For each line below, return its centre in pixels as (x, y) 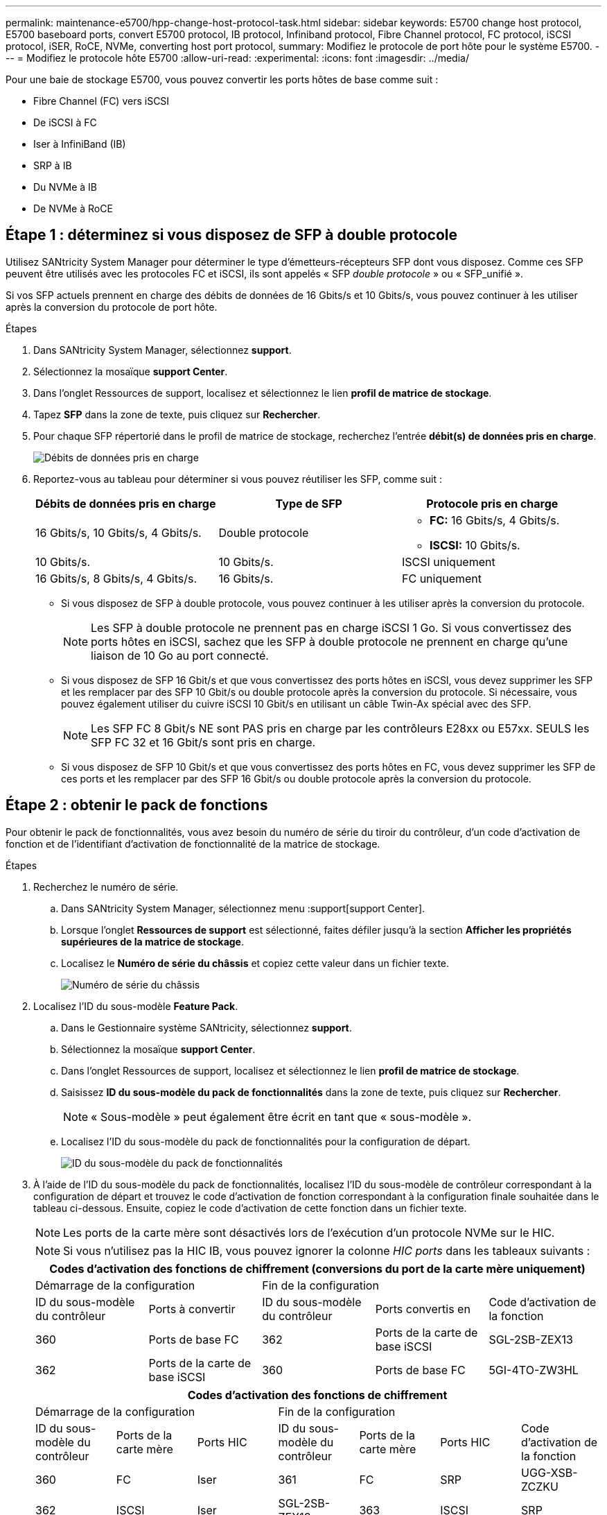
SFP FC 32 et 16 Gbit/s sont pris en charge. (203, 742)
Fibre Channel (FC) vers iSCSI (102, 101)
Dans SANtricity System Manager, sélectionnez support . (162, 350)
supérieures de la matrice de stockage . (153, 941)
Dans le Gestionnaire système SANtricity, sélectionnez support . (206, 1027)
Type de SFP (309, 503)
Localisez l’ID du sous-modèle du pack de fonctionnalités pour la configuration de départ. (266, 1141)
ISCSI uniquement (449, 562)
